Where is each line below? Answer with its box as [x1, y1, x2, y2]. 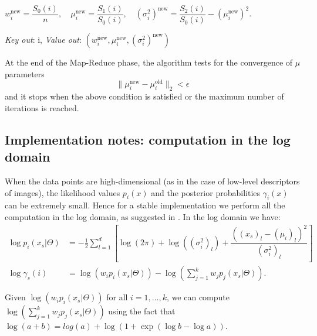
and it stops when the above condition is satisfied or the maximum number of [5, 90, 284, 102]
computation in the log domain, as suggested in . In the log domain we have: [5, 210, 281, 222]
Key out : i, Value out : [5, 33, 82, 46]
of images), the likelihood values [5, 186, 120, 198]
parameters [5, 67, 45, 80]
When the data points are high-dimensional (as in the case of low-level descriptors [5, 174, 300, 187]
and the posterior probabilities [151, 186, 261, 198]
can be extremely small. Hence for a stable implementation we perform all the [5, 199, 285, 211]
